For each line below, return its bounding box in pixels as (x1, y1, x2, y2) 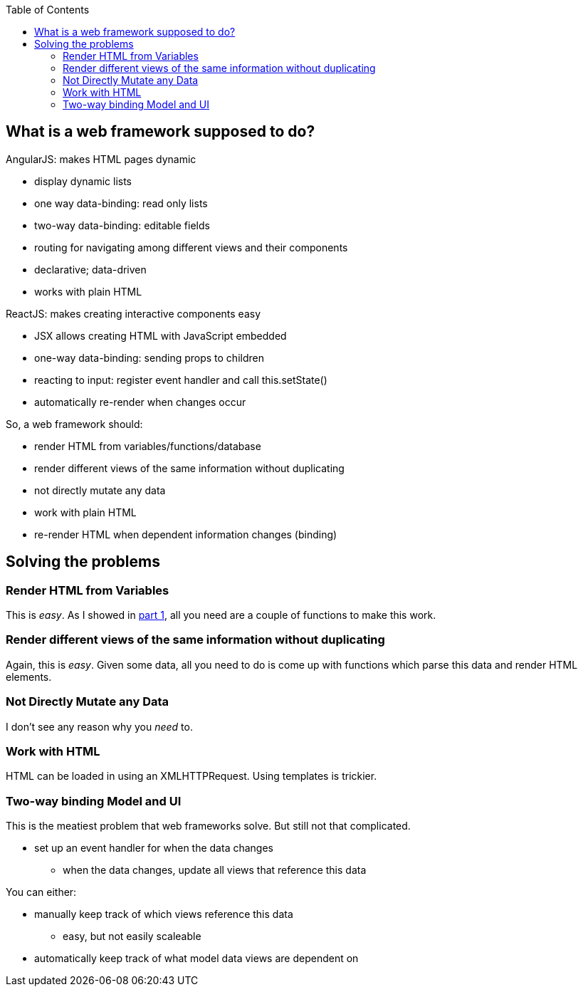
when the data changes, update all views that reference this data (63, 864, 367, 877)
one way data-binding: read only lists (34, 197, 208, 209)
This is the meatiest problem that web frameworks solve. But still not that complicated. (6, 820, 411, 832)
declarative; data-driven (34, 263, 147, 276)
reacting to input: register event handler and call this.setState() (34, 373, 327, 386)
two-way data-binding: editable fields (34, 219, 210, 231)
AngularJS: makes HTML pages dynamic (6, 152, 196, 165)
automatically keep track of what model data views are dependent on (34, 952, 359, 965)
